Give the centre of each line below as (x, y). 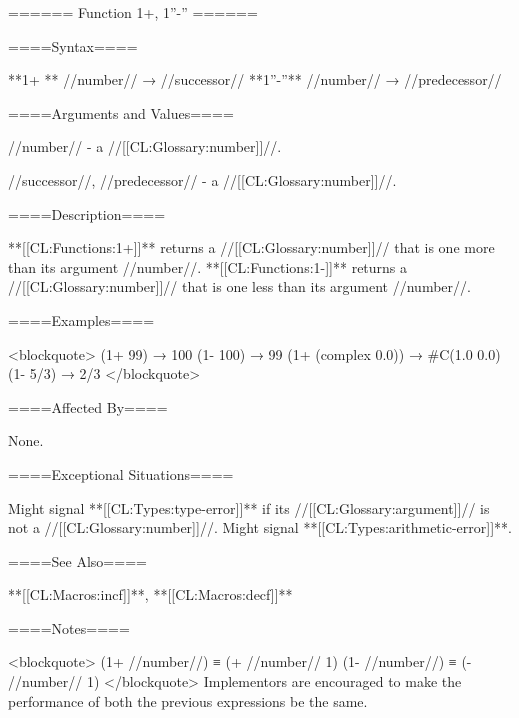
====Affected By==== (88, 406)
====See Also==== (77, 560)
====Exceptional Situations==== (121, 473)
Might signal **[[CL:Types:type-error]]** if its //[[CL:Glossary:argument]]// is (249, 507)
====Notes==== (69, 627)
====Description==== (87, 213)
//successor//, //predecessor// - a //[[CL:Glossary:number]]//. (202, 179)
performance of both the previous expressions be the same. (188, 700)
